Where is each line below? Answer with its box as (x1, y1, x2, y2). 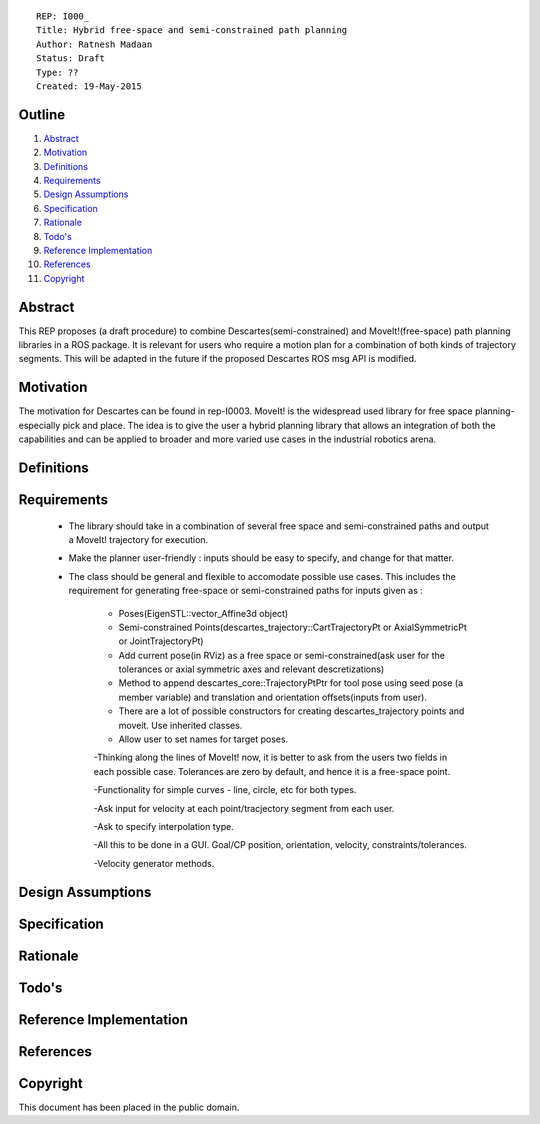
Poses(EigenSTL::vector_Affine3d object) (118, 607, 289, 619)
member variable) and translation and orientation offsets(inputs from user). (118, 691, 427, 703)
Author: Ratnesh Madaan (36, 38, 153, 50)
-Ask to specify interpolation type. (93, 820, 234, 832)
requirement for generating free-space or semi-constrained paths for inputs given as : (68, 585, 424, 597)
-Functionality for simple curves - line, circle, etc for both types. (93, 784, 357, 796)
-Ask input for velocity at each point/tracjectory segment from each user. (93, 802, 395, 814)
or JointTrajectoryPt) (118, 635, 204, 647)
